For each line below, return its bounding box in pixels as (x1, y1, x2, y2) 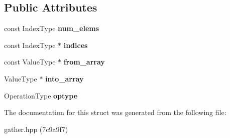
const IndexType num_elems (4, 23, 99, 33)
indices (63, 39, 88, 50)
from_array (63, 56, 105, 67)
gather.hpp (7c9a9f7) (4, 123, 68, 134)
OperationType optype (4, 90, 78, 100)
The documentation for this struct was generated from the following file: (4, 107, 226, 117)
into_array (45, 73, 84, 83)
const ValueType (4, 56, 56, 67)
